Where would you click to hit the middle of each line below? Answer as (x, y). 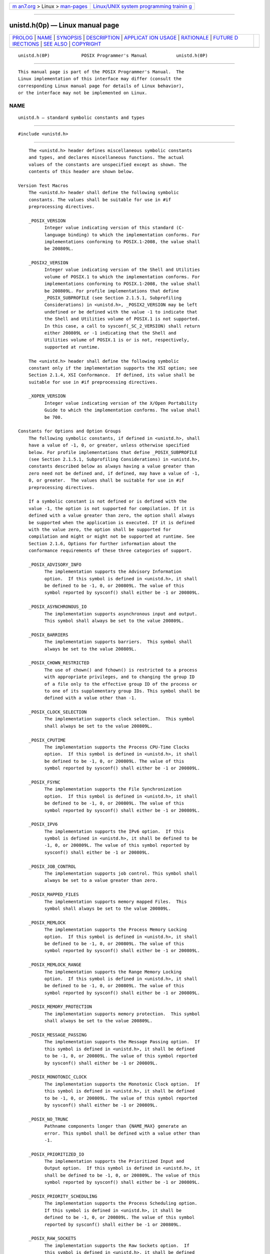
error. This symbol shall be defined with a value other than (122, 1133)
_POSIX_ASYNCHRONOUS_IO (57, 607)
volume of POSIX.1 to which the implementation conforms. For (122, 277)
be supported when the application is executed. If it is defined (111, 522)
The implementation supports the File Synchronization (113, 789)
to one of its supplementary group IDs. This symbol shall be (122, 691)
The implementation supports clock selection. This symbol (119, 719)
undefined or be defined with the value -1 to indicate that (121, 312)
